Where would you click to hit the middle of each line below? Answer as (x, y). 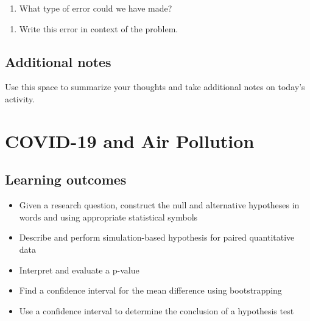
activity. (20, 98)
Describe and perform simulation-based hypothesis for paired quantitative (157, 237)
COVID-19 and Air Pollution (130, 140)
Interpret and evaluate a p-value (79, 270)
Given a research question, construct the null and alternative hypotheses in (159, 205)
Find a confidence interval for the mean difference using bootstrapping (150, 290)
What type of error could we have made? (96, 8)
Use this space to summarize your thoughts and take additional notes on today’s (155, 87)
